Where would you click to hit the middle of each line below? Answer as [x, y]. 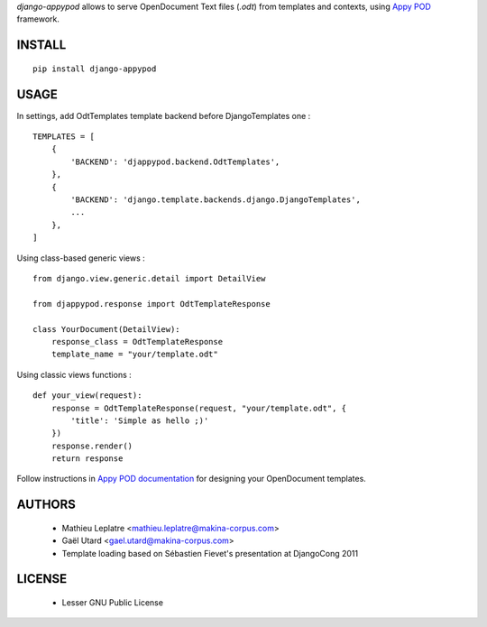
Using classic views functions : [74, 374]
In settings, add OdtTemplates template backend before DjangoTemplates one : [164, 115]
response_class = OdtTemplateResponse [137, 341]
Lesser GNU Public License [113, 603]
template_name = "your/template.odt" [134, 355]
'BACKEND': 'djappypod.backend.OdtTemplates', [175, 161]
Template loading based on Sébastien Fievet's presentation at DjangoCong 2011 [210, 553]
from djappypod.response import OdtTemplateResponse [152, 304]
